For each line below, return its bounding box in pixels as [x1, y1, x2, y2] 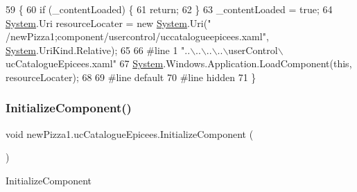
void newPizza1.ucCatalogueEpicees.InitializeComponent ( [6, 126, 254, 141]
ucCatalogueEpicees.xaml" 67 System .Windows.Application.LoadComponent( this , [6, 56, 352, 71]
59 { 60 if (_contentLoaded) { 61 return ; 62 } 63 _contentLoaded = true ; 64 [6, 2, 333, 16]
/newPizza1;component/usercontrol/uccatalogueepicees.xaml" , [6, 29, 269, 44]
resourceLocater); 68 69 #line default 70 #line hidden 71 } [6, 69, 256, 84]
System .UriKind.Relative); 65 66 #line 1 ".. [6, 42, 191, 57]
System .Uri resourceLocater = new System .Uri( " [6, 15, 211, 30]
